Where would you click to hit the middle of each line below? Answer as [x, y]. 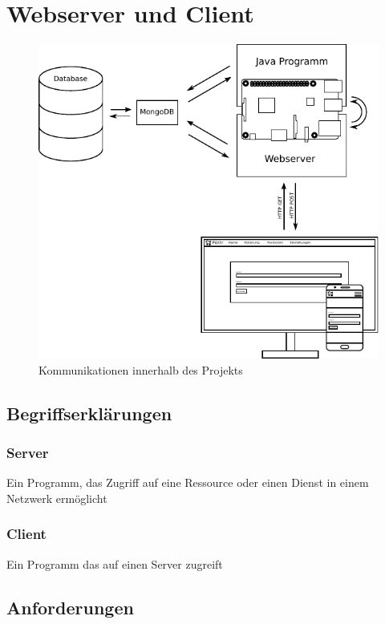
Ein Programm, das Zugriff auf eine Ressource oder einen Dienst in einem [188, 482]
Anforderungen [70, 607]
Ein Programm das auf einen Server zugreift [115, 563]
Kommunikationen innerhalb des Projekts [141, 369]
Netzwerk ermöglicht [57, 498]
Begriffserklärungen [89, 413]
